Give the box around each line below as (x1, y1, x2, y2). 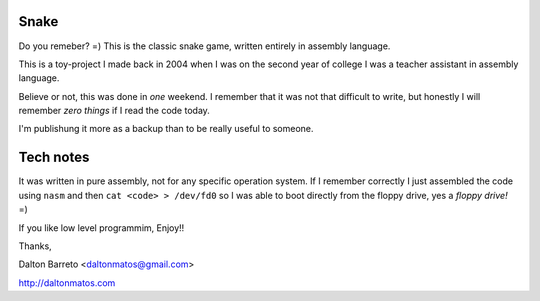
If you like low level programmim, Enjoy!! (18, 221, 185, 234)
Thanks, (18, 240, 52, 252)
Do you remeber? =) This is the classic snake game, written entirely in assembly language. (18, 40, 391, 52)
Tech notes (18, 149, 90, 166)
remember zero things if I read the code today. (18, 105, 210, 117)
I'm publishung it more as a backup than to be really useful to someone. (18, 123, 314, 135)
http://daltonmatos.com (18, 276, 116, 289)
